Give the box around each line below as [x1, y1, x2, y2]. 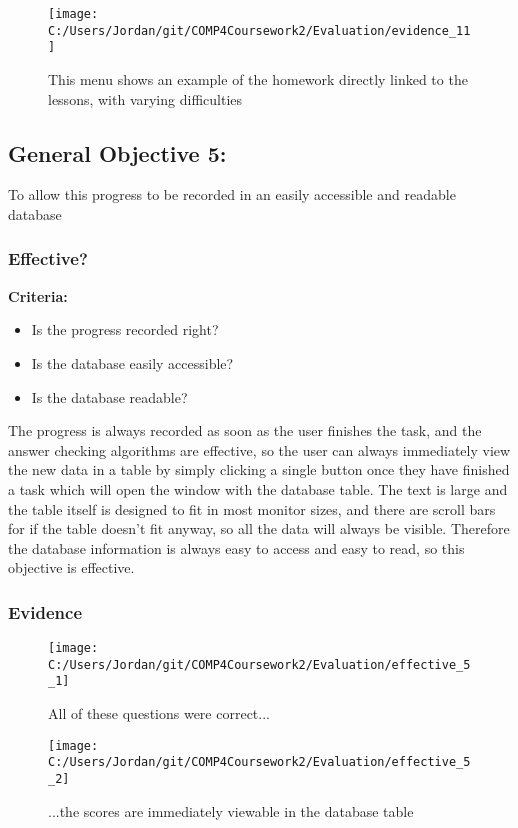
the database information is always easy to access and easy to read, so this [8, 537, 465, 558]
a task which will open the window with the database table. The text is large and [8, 478, 508, 499]
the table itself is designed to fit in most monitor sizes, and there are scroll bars [8, 498, 496, 519]
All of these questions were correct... [48, 703, 270, 724]
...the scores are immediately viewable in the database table [48, 800, 414, 821]
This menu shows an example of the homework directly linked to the [48, 68, 468, 89]
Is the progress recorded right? [31, 319, 219, 340]
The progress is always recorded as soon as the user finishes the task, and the [8, 420, 482, 441]
